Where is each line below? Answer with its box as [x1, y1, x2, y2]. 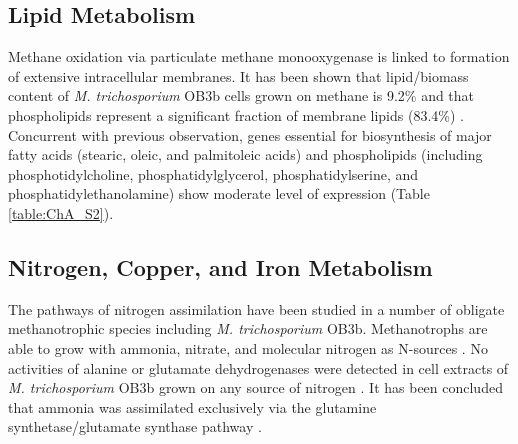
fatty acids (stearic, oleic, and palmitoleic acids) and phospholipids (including [8, 144, 483, 165]
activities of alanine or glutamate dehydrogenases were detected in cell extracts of [8, 357, 509, 378]
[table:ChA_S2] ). [8, 202, 114, 223]
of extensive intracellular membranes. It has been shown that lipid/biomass [8, 65, 469, 86]
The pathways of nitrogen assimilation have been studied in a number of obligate [8, 298, 505, 319]
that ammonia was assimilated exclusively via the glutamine [8, 396, 377, 417]
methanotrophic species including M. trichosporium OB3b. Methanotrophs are [8, 318, 488, 339]
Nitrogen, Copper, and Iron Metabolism [8, 251, 433, 282]
